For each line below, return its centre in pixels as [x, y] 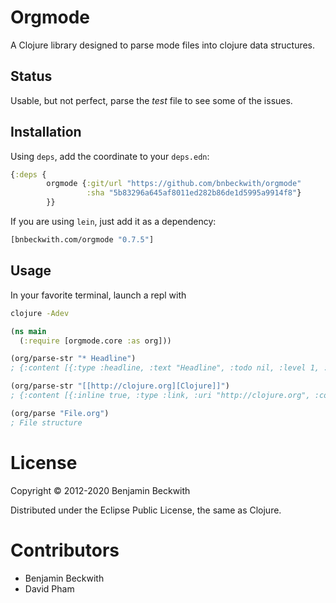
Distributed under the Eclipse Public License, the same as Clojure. [146, 510]
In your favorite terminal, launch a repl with [98, 295]
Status [31, 76]
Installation [46, 132]
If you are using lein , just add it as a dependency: [113, 222]
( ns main [28, 331]
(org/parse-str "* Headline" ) [73, 359]
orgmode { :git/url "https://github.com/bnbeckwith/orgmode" [174, 184]
